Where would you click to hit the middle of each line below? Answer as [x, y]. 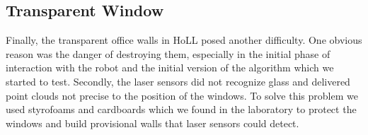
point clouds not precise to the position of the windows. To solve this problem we [182, 95]
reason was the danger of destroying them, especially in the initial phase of [168, 53]
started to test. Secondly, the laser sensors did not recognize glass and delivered [178, 81]
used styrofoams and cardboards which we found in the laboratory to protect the [181, 109]
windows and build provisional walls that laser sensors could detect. [153, 123]
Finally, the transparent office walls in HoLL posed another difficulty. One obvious [184, 40]
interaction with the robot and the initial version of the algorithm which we [170, 67]
